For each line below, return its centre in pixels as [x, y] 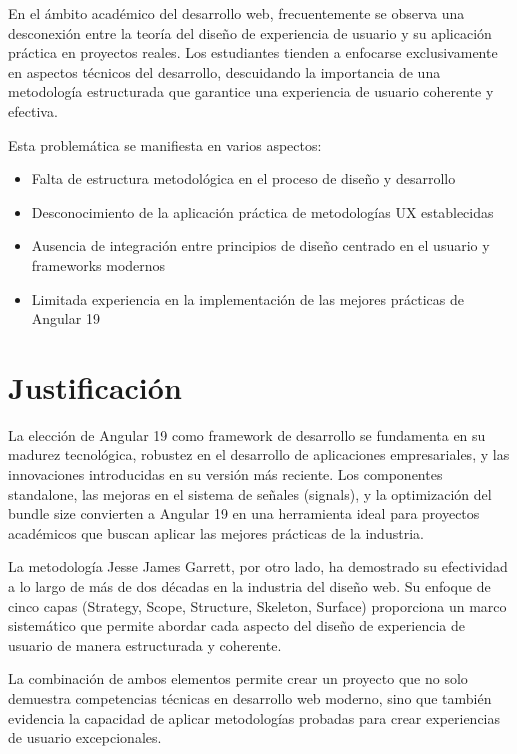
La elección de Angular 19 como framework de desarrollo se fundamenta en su [247, 434]
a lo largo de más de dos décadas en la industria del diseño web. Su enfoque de [249, 586]
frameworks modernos [98, 264]
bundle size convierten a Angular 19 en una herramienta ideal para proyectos [244, 513]
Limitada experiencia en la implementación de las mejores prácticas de [247, 298]
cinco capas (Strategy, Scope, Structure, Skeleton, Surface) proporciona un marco [257, 605]
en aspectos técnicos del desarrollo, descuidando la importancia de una [224, 71]
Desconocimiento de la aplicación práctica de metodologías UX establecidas [262, 211]
